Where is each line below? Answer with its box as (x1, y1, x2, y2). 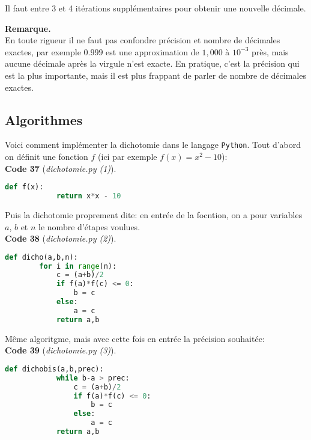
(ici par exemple (98, 150, 157, 163)
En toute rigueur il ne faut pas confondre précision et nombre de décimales (5, 34, 280, 46)
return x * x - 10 (56, 192, 121, 201)
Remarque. (5, 22, 51, 34)
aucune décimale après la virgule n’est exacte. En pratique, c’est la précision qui (5, 57, 300, 70)
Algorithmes (5, 110, 83, 129)
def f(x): (5, 183, 44, 192)
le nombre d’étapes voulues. (38, 220, 140, 233)
